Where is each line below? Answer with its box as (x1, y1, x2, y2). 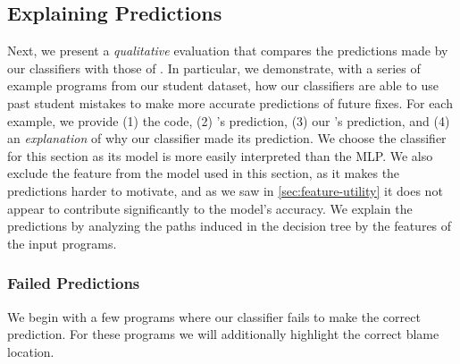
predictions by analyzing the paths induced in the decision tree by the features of (7, 216, 452, 235)
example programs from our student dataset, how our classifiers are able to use (7, 76, 439, 95)
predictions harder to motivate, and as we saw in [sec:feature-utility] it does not (7, 181, 443, 199)
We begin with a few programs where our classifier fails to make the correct (7, 307, 421, 326)
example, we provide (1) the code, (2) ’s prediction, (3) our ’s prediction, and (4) (7, 111, 450, 130)
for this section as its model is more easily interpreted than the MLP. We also (7, 146, 433, 165)
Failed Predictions (7, 272, 140, 294)
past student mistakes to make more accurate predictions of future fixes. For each (7, 93, 453, 112)
